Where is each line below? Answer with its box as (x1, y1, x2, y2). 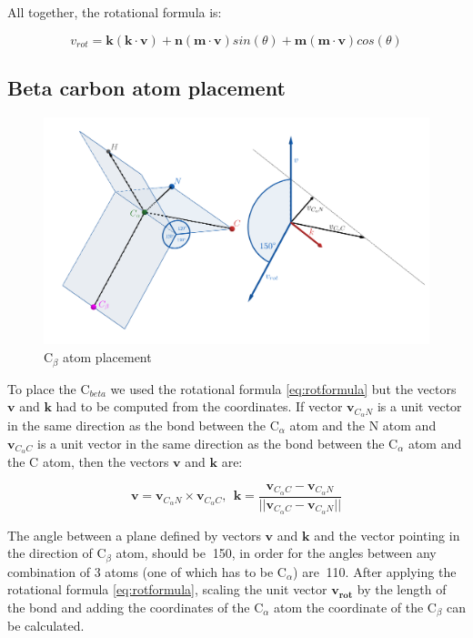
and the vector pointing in (314, 525, 460, 544)
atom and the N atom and (289, 415, 437, 434)
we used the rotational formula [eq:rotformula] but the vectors (110, 379, 457, 398)
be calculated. (7, 616, 85, 635)
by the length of (357, 580, 447, 599)
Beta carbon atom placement (7, 73, 286, 101)
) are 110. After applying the (293, 562, 457, 581)
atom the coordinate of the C (274, 598, 437, 616)
